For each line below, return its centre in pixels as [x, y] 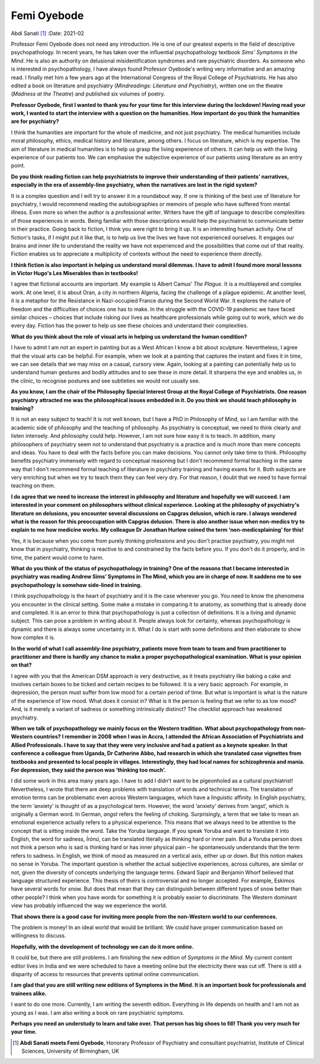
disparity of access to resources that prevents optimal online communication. [105, 974]
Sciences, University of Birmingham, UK [71, 1051]
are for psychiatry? [35, 121]
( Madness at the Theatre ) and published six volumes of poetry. [88, 94]
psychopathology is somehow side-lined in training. [76, 585]
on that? [21, 665]
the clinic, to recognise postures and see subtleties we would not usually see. [105, 381]
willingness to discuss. [39, 936]
